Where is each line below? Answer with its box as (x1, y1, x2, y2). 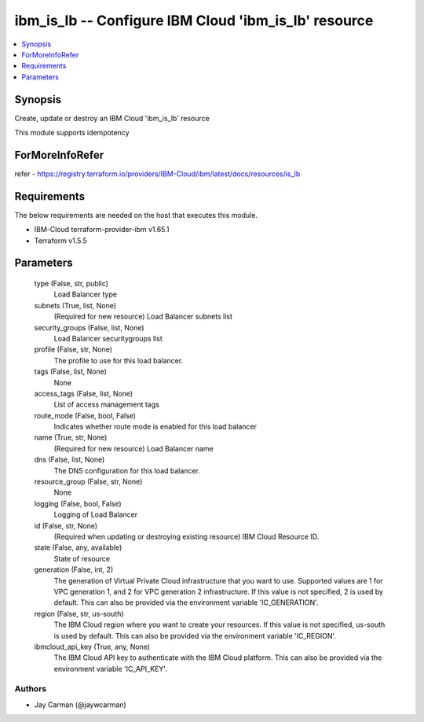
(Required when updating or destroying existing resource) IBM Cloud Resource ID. (53, 532, 320, 541)
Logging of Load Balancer (53, 510, 137, 519)
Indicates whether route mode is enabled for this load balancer (53, 422, 258, 432)
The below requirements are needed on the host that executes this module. (14, 210, 258, 219)
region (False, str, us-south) (34, 609, 125, 618)
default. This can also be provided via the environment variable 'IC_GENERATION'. (53, 598, 319, 607)
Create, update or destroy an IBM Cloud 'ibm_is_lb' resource (14, 113, 210, 123)
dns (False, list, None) (34, 455, 105, 464)
